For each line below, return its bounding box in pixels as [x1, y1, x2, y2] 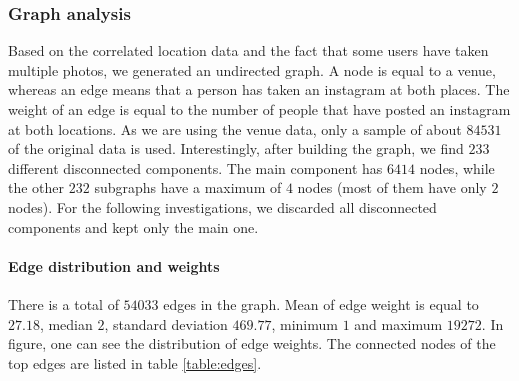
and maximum [354, 313, 443, 334]
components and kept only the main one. [8, 216, 259, 237]
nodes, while [419, 157, 495, 178]
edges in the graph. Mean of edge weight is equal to [163, 293, 479, 314]
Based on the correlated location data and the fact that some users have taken [8, 40, 489, 61]
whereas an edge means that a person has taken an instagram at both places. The [8, 79, 510, 100]
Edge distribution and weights [8, 255, 220, 276]
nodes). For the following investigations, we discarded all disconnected [8, 196, 437, 217]
